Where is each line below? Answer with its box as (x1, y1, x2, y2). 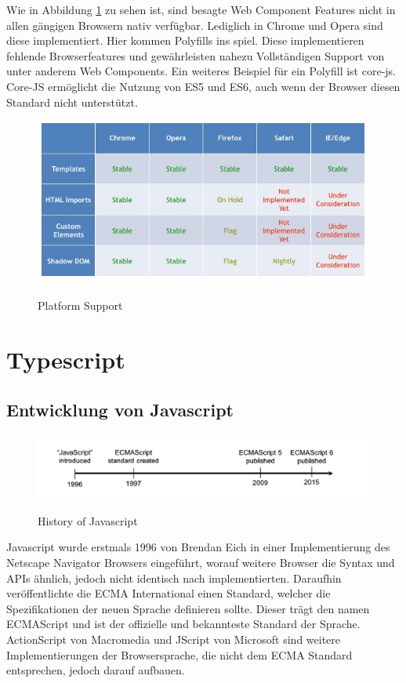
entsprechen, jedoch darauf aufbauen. (6, 662, 185, 678)
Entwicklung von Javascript (6, 397, 234, 421)
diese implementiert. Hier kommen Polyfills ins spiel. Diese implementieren (6, 32, 364, 49)
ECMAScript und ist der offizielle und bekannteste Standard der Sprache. (6, 616, 361, 632)
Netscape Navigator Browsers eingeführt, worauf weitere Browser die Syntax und (6, 554, 395, 570)
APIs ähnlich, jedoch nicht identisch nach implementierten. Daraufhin (6, 569, 342, 586)
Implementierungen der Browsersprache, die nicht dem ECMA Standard (6, 646, 353, 663)
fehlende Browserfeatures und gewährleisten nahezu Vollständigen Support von (6, 47, 385, 64)
